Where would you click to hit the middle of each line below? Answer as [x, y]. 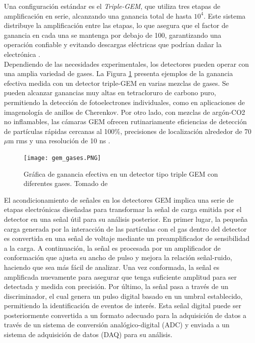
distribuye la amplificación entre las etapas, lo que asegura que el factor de [116, 25]
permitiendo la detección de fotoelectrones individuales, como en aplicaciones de [125, 102]
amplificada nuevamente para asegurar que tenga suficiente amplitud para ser [120, 277]
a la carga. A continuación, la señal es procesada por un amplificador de [112, 248]
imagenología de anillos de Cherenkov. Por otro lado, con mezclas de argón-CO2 [125, 112]
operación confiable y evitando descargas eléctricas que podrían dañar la [113, 44]
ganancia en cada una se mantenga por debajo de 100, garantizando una [113, 35]
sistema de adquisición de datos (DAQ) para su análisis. [88, 334]
